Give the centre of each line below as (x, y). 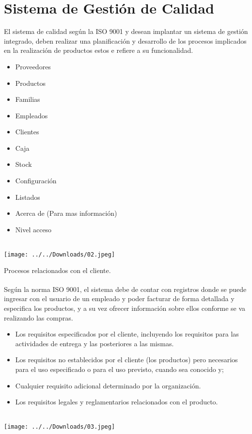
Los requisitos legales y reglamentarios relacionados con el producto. (117, 402)
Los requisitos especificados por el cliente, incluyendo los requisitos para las (127, 334)
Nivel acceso (33, 229)
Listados (28, 197)
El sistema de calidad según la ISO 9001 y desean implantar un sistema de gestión (126, 31)
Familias (28, 99)
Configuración (36, 181)
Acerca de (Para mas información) (66, 213)
